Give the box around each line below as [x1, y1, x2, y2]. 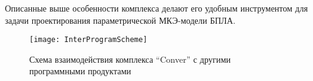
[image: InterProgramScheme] [29, 35, 148, 44]
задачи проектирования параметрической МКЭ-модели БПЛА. [5, 13, 236, 26]
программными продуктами [29, 65, 131, 77]
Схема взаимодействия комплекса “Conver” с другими [29, 52, 231, 65]
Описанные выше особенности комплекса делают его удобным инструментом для [5, 2, 308, 14]
